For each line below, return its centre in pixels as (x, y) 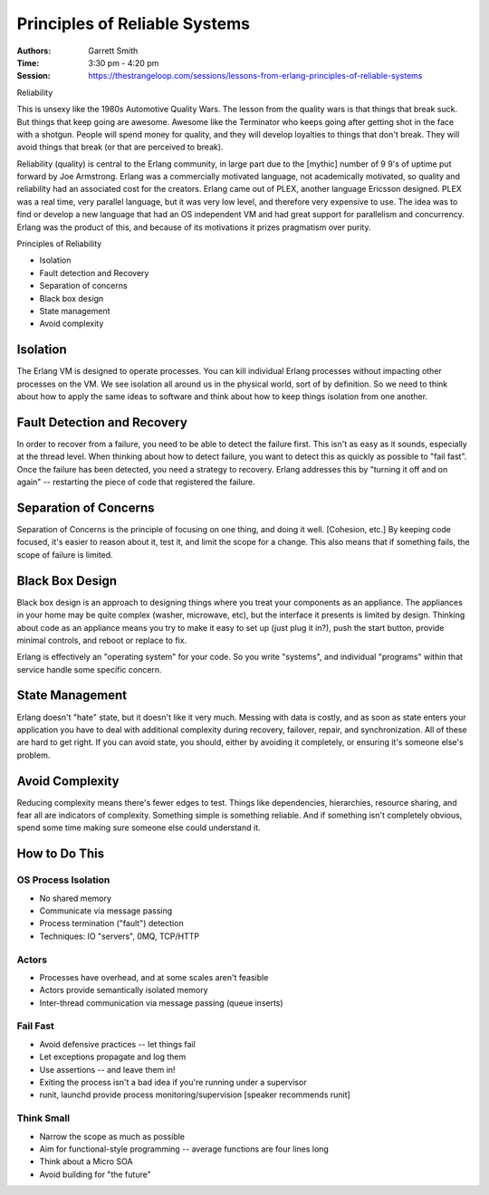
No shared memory (76, 898)
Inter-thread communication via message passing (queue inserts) (162, 1003)
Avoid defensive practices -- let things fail (118, 1044)
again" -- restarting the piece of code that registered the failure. (136, 482)
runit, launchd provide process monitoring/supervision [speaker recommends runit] (195, 1095)
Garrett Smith (113, 51)
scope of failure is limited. (65, 554)
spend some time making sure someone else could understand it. (139, 827)
